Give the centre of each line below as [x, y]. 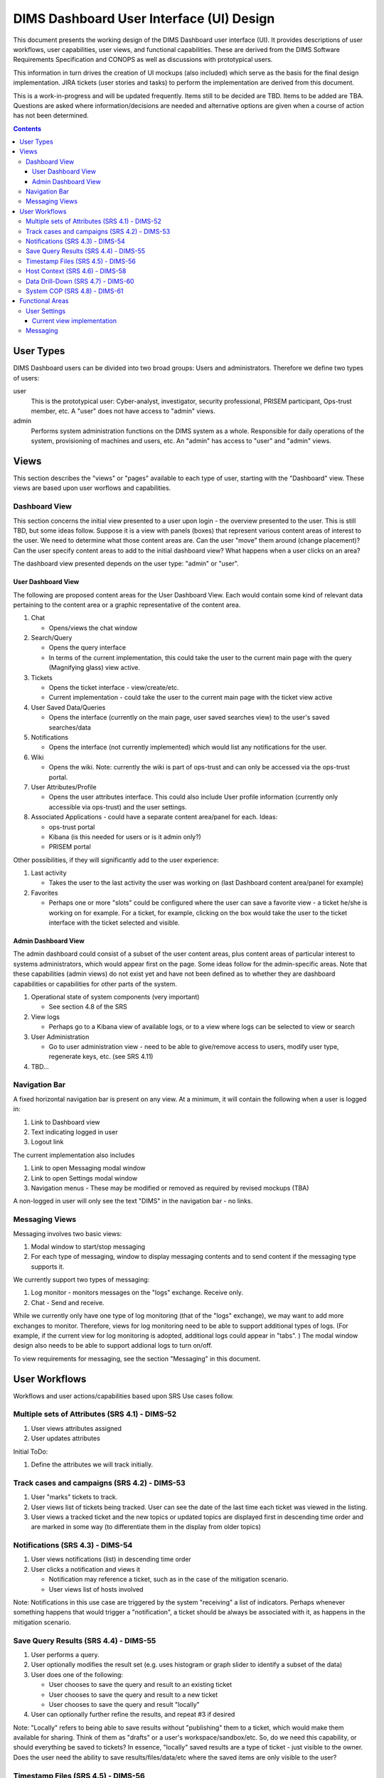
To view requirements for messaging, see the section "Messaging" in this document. [137, 1358]
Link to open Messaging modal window [88, 1168]
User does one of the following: [77, 1674]
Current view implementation [75, 321]
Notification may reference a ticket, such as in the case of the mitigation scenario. [169, 1580]
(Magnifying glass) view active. [94, 668]
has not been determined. [51, 116]
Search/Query [52, 638]
